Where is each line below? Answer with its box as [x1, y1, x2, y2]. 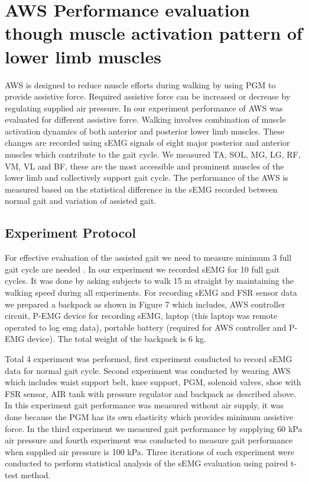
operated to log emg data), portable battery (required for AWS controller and [5, 321, 287, 333]
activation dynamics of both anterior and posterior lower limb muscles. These [5, 124, 285, 137]
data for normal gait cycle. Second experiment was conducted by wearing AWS [5, 364, 291, 376]
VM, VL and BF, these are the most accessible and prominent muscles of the [5, 159, 284, 172]
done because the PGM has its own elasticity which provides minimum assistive [5, 410, 294, 423]
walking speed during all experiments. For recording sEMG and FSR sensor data [5, 286, 297, 299]
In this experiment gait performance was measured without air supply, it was [5, 399, 284, 411]
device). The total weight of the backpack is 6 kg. [27, 332, 207, 345]
